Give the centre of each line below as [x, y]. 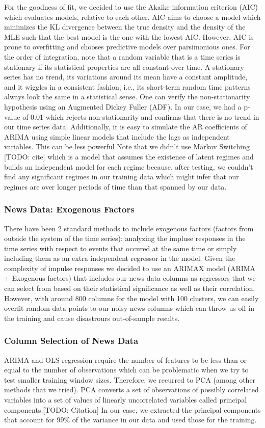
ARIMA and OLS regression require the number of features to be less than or [125, 359]
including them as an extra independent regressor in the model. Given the [120, 258]
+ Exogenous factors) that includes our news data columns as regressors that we [130, 278]
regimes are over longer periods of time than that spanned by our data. [115, 186]
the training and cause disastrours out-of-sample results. [92, 318]
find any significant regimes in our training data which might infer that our [122, 177]
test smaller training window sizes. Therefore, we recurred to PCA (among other [130, 379]
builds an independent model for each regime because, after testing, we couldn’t [129, 166]
